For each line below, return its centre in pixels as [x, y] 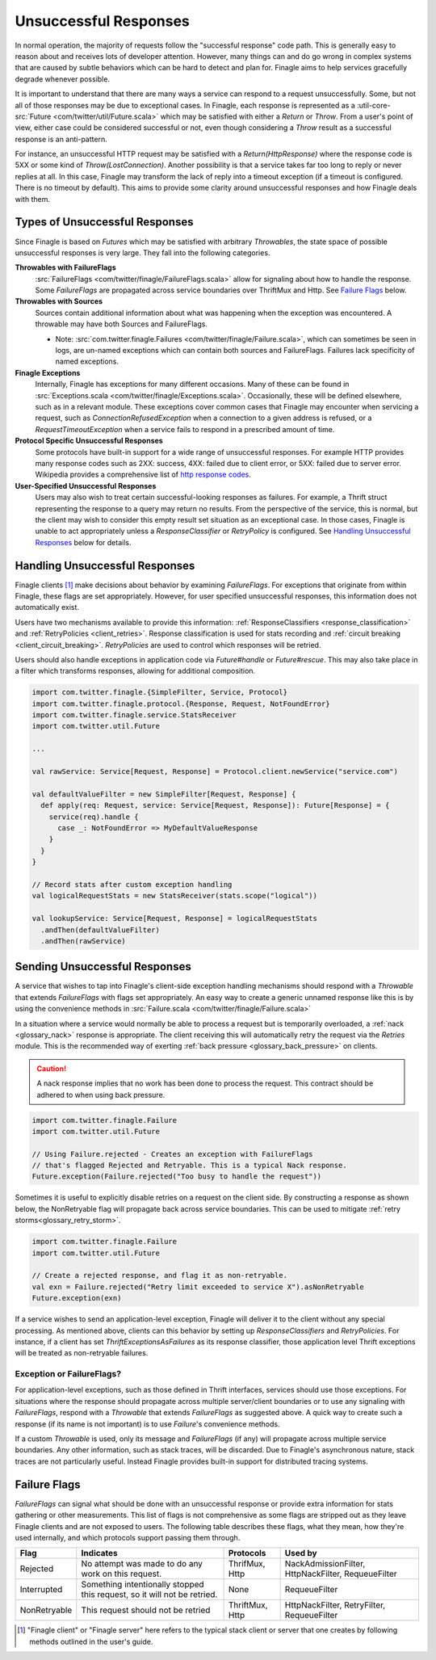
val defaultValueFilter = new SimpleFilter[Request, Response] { [164, 794]
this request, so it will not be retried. [149, 1595]
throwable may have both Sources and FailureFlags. [121, 324]
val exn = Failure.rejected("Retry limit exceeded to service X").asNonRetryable [198, 1287]
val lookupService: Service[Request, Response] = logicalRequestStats [175, 918]
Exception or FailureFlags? [68, 1374]
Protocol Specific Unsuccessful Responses [89, 441]
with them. [32, 199]
